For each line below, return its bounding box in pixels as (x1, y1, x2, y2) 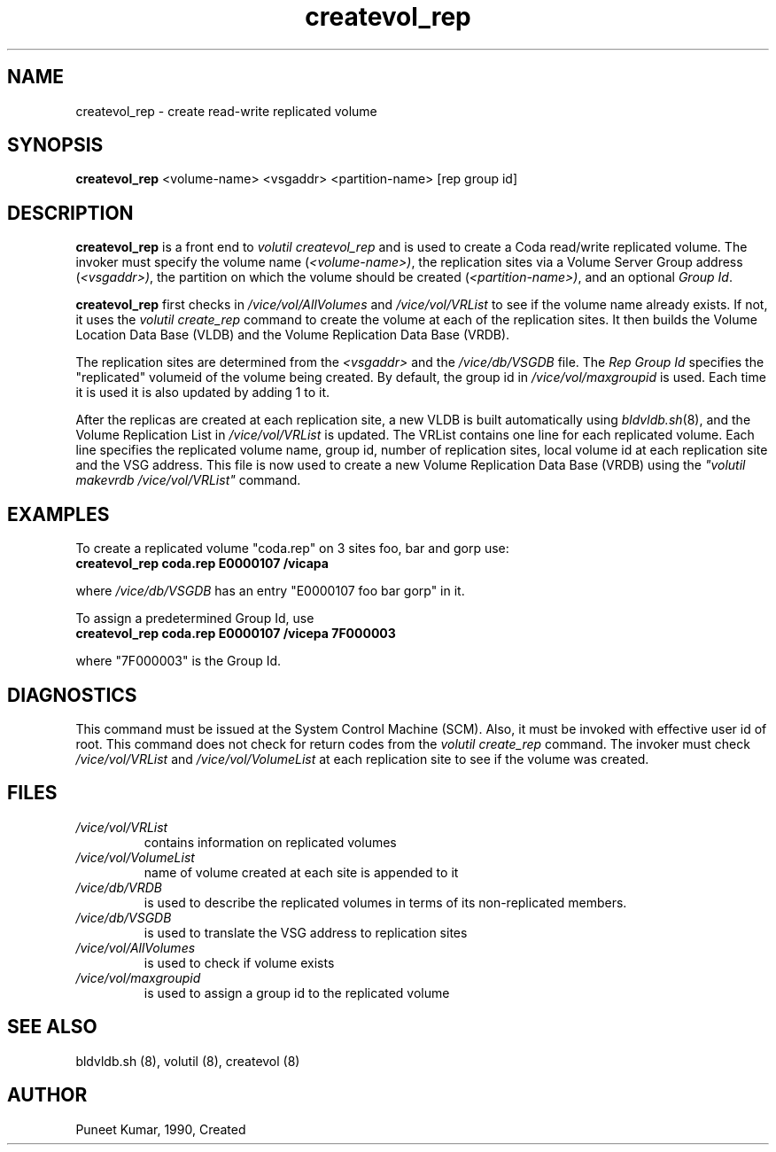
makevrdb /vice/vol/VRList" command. (75, 472, 301, 488)
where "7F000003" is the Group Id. (75, 653, 282, 669)
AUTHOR (7, 1084, 88, 1107)
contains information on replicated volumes (144, 834, 397, 850)
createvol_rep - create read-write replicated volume (75, 103, 377, 119)
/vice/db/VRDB (75, 879, 162, 895)
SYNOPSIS (7, 134, 104, 157)
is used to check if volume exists (144, 954, 335, 970)
